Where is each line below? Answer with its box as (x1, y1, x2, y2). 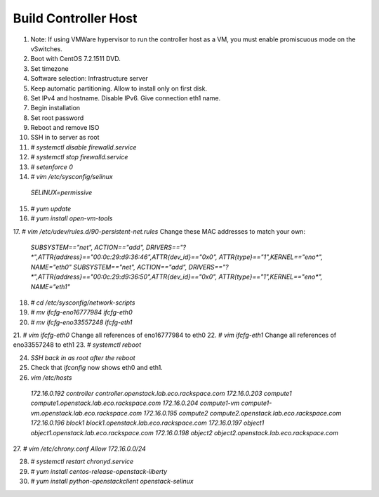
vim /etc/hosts (30, 373, 72, 382)
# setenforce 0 (30, 162, 74, 171)
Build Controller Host (13, 11, 138, 26)
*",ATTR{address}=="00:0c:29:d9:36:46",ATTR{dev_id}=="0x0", (30, 253, 218, 261)
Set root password (30, 113, 84, 122)
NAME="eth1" (30, 282, 70, 291)
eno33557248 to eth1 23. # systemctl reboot (13, 340, 142, 349)
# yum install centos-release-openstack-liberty (30, 467, 168, 475)
